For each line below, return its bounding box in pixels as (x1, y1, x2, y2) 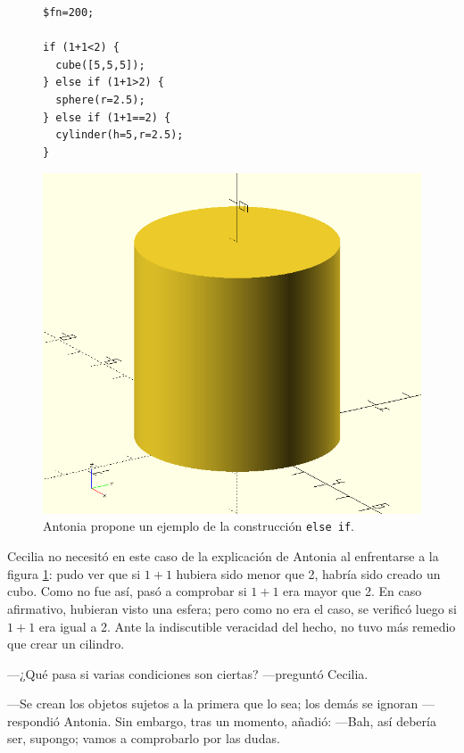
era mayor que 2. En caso (283, 582, 422, 600)
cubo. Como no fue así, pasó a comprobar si (7, 582, 247, 600)
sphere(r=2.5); (55, 93, 145, 106)
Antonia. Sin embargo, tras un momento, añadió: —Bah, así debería (63, 711, 436, 730)
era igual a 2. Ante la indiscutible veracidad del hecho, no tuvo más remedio (38, 616, 456, 635)
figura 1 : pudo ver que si (7, 564, 141, 583)
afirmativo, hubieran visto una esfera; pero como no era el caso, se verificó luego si (7, 599, 457, 617)
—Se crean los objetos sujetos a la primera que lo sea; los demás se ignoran (7, 694, 418, 713)
